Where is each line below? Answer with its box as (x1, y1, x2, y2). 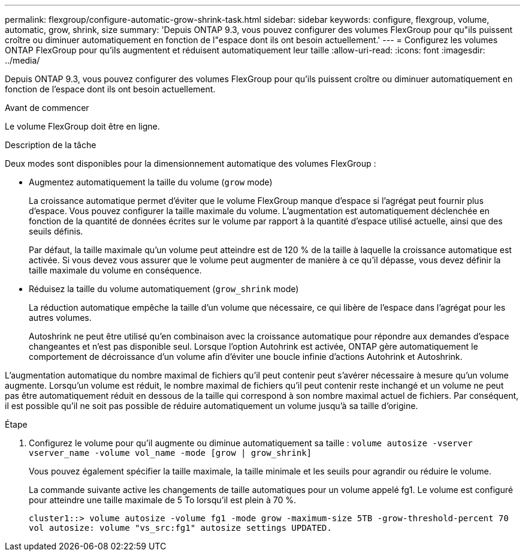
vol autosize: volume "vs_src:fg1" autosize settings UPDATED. (29, 523, 332, 533)
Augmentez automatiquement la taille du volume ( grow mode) (29, 177, 273, 187)
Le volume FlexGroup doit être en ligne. (5, 121, 160, 131)
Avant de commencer (5, 103, 89, 113)
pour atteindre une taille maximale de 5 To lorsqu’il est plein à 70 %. (29, 495, 296, 505)
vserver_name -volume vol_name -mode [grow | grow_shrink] (29, 448, 312, 458)
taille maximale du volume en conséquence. (29, 265, 202, 275)
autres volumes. (29, 312, 92, 323)
